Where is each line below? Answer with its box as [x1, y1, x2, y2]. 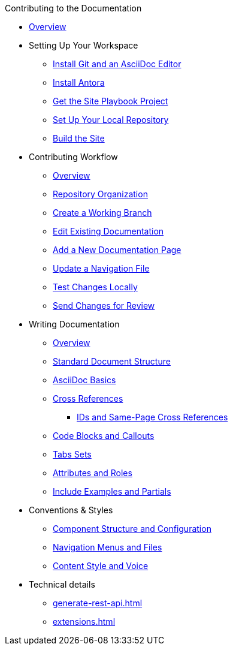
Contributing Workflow [29, 152, 118, 162]
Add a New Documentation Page [53, 245, 181, 255]
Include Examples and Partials [53, 486, 171, 496]
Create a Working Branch [53, 207, 152, 218]
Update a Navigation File [53, 263, 150, 273]
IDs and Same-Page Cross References [77, 412, 228, 422]
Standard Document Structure [53, 356, 171, 366]
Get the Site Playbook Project [53, 96, 168, 106]
